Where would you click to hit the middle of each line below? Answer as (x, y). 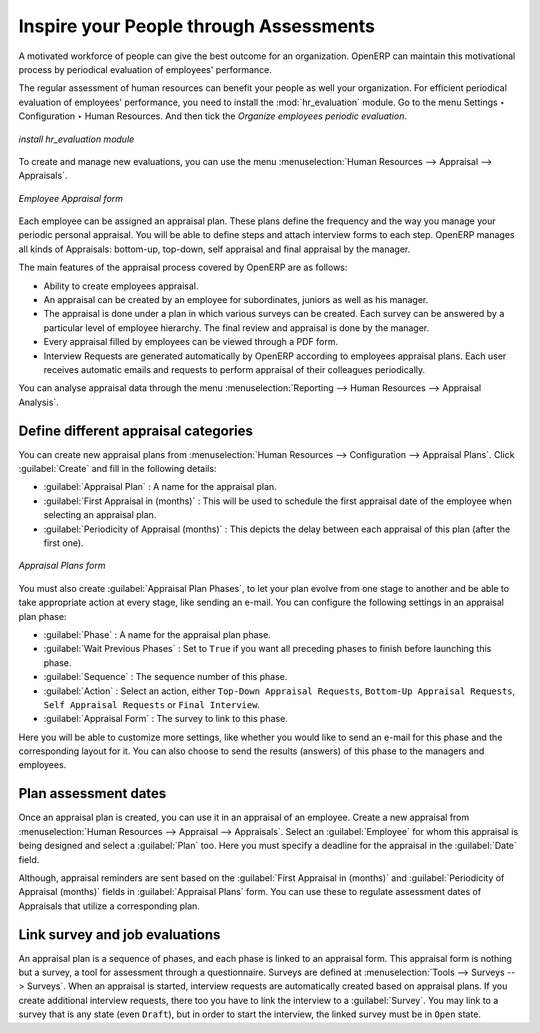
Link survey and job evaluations (119, 934)
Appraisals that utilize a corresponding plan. (109, 906)
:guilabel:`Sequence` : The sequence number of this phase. (165, 677)
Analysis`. (38, 402)
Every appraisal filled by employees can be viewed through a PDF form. (191, 342)
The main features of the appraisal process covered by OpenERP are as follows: (183, 267)
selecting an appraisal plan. (100, 515)
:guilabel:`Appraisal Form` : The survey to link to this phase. (166, 719)
